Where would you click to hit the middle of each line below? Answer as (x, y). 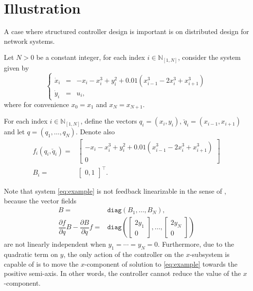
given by (17, 67)
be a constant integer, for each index (91, 57)
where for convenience (36, 104)
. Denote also (95, 132)
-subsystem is (210, 254)
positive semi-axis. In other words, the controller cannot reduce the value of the (122, 273)
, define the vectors (109, 121)
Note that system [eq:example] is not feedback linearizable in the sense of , (115, 191)
